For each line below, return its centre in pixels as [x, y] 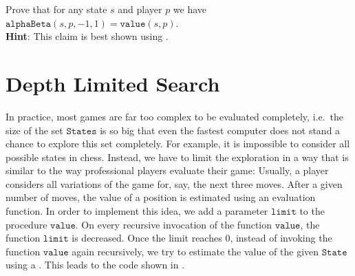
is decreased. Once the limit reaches [147, 238]
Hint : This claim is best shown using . [87, 36]
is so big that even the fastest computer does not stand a [220, 130]
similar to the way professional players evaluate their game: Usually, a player [167, 170]
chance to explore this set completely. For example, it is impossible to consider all [178, 144]
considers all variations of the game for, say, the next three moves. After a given [174, 183]
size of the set [34, 130]
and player [140, 9]
